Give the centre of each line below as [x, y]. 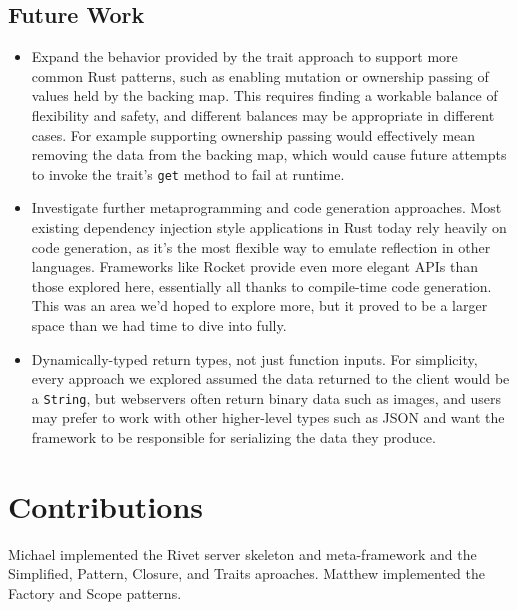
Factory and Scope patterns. [95, 592]
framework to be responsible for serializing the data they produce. [233, 437]
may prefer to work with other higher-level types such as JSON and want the [268, 417]
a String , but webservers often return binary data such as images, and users [266, 397]
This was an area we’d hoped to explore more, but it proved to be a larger [259, 305]
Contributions [106, 505]
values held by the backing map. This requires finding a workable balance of [264, 95]
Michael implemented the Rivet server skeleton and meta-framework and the [242, 553]
